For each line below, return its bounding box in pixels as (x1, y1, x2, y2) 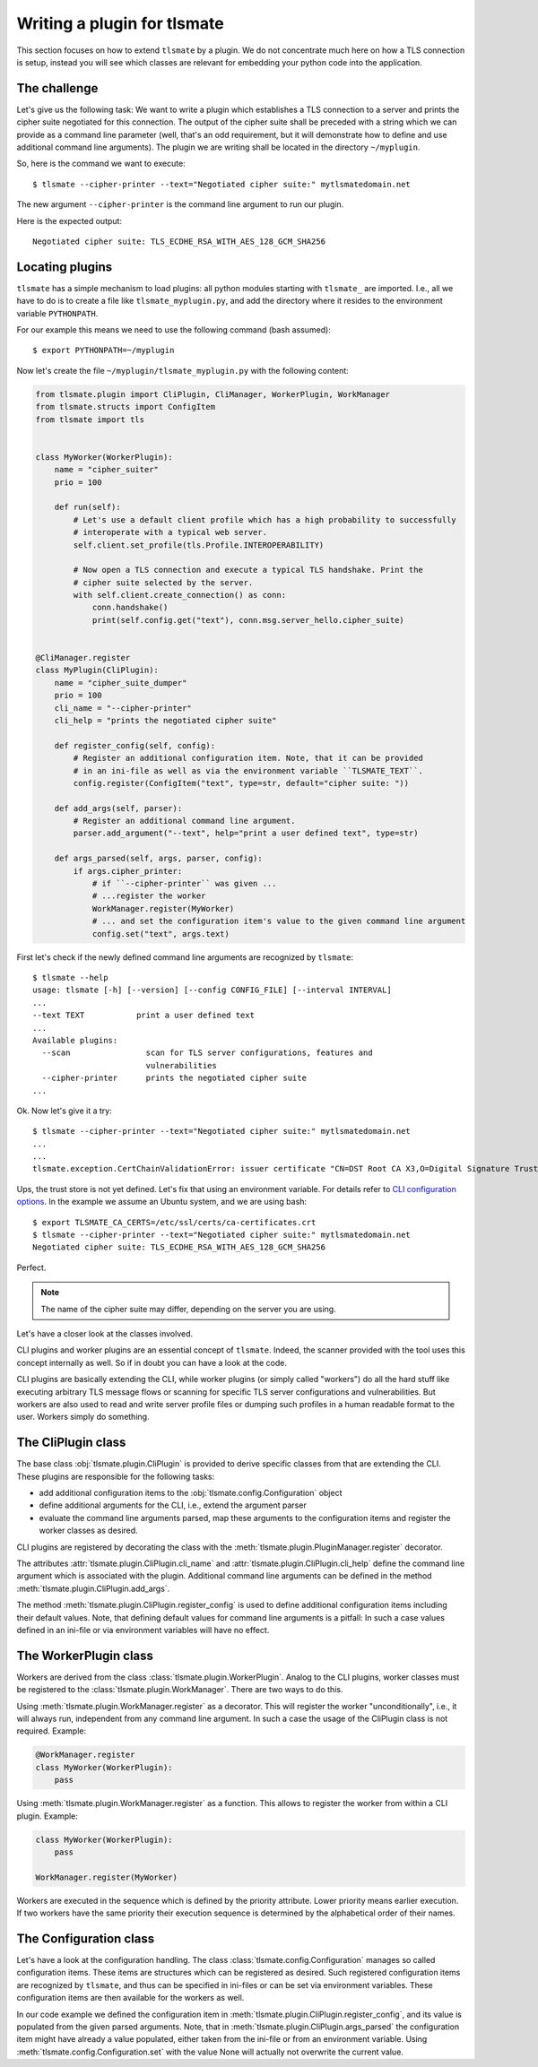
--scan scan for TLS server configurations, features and (41, 1048, 373, 1058)
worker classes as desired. (39, 1525, 138, 1536)
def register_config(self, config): (54, 740, 215, 750)
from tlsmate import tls (35, 414, 145, 425)
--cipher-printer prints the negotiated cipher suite (41, 1073, 307, 1084)
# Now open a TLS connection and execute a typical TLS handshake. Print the (73, 565, 423, 575)
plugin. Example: (16, 1811, 78, 1821)
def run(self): (54, 502, 121, 513)
